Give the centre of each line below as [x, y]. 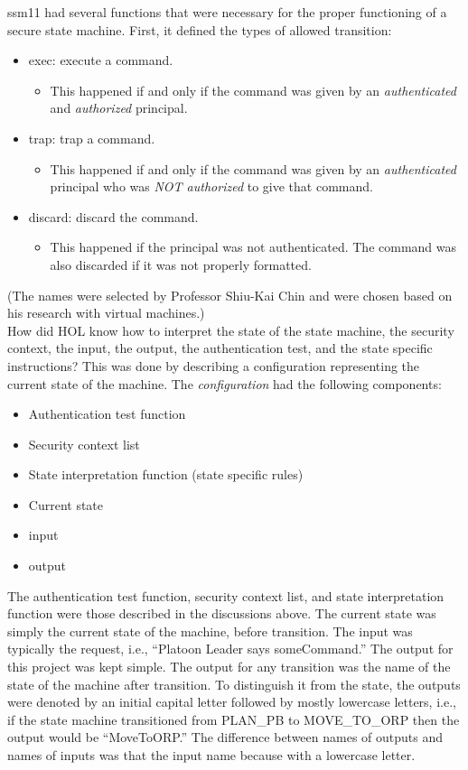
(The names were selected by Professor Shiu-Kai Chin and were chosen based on [230, 295]
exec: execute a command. [101, 60]
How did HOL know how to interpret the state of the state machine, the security [231, 330]
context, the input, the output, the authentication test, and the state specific [220, 348]
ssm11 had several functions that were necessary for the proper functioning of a [227, 12]
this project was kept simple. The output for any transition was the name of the [229, 667]
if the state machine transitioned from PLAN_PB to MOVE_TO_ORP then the [234, 719]
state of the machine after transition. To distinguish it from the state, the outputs [234, 684]
